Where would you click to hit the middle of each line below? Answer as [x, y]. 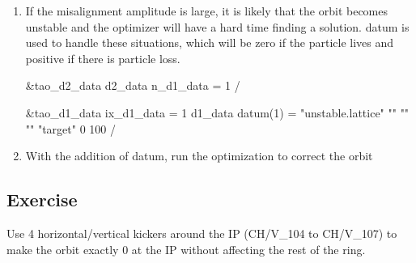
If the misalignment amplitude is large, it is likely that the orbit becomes [206, 11]
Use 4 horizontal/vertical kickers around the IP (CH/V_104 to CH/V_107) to [202, 233]
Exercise [42, 199]
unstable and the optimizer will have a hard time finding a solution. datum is [217, 26]
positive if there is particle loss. [103, 58]
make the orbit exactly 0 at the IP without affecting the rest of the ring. [186, 249]
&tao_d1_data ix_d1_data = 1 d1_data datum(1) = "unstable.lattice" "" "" [217, 112]
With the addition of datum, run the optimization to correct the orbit [199, 156]
